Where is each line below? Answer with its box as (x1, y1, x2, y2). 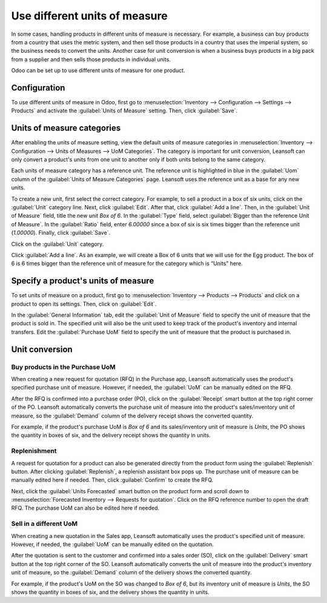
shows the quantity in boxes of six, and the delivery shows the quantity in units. (11, 588, 210, 596)
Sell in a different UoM (11, 519, 78, 528)
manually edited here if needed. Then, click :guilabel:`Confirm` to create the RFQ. (11, 476, 214, 483)
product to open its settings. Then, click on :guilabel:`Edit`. (11, 300, 157, 308)
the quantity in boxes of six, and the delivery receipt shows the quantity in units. (11, 431, 211, 439)
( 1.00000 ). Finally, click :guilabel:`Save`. (11, 229, 111, 237)
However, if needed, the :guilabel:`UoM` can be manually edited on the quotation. (11, 541, 214, 548)
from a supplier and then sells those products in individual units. (11, 55, 171, 63)
